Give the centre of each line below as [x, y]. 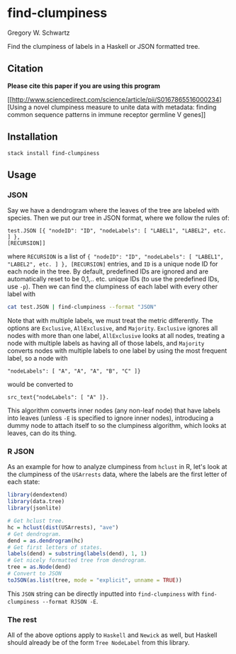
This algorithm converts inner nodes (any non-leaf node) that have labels [114, 411]
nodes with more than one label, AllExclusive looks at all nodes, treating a [116, 336]
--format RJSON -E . [70, 601]
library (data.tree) [36, 502]
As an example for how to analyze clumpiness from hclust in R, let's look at [117, 467]
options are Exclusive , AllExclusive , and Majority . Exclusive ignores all [113, 328]
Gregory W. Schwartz [39, 33]
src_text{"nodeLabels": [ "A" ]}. [58, 398]
